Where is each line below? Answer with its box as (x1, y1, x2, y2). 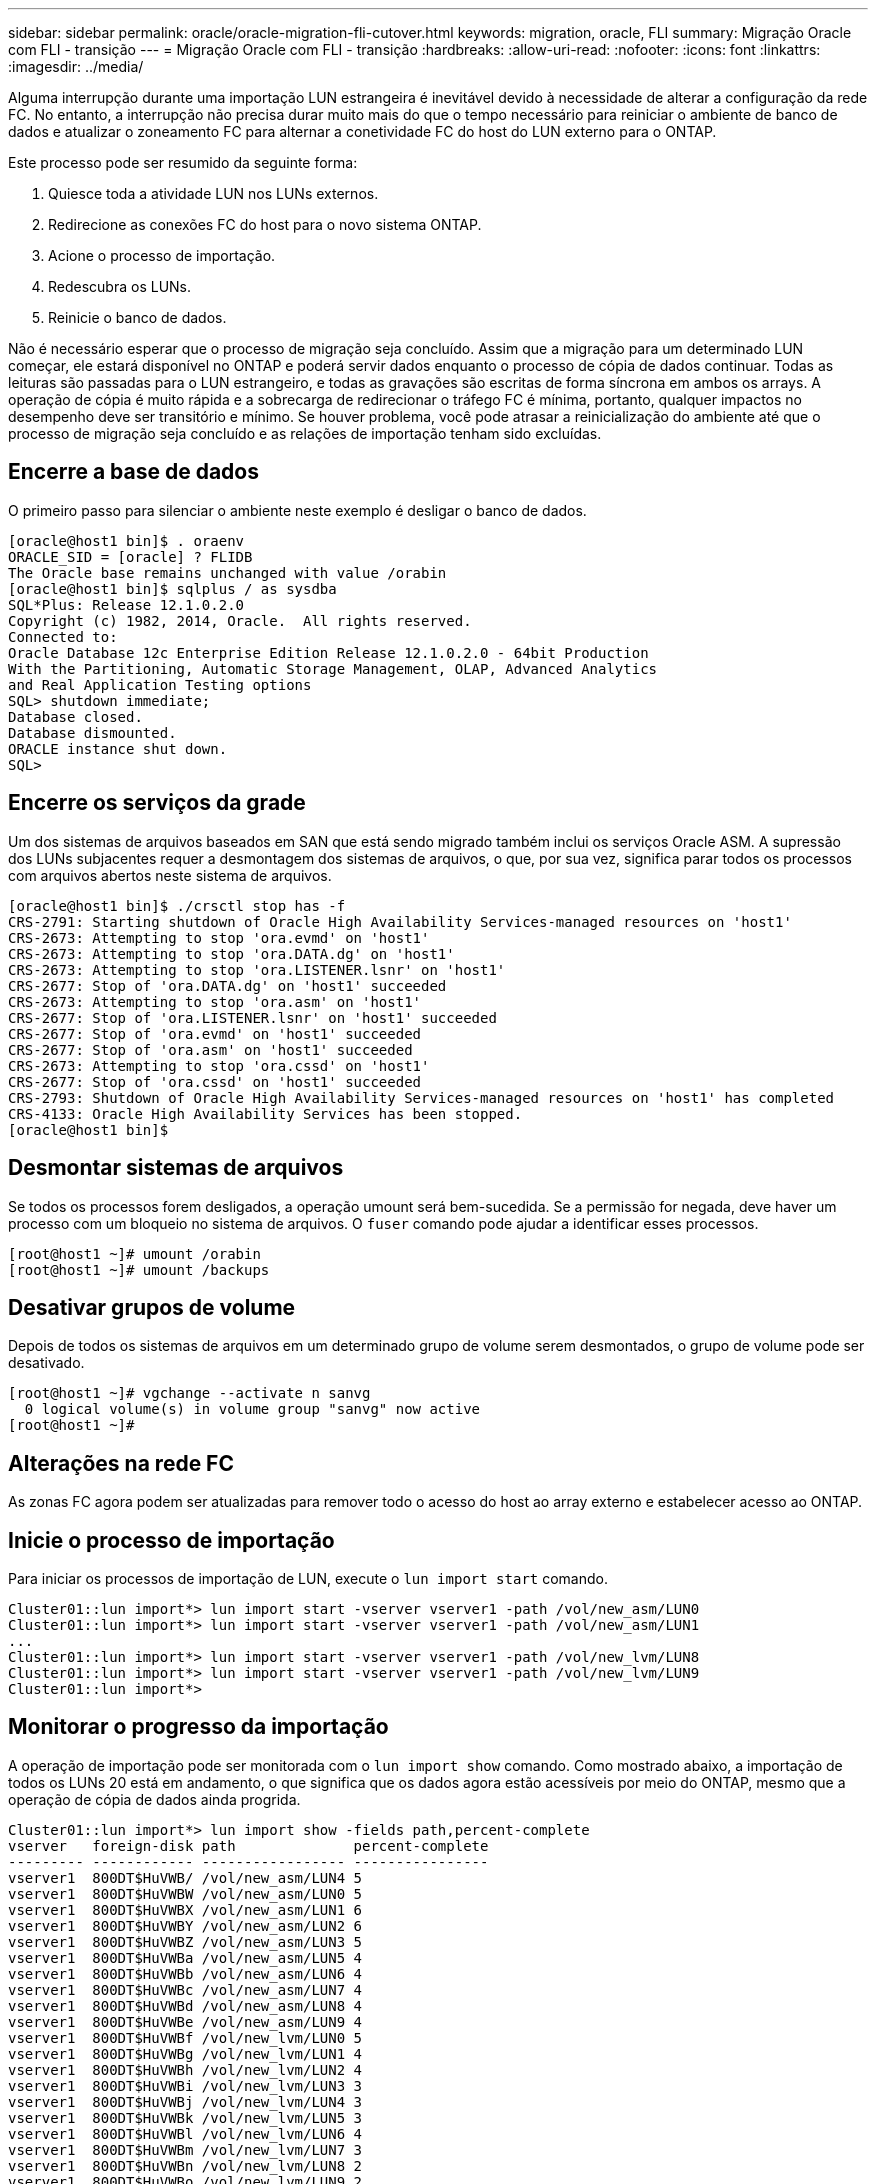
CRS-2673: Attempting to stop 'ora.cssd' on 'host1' (8, 1057, 430, 1074)
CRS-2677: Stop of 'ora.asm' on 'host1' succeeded (8, 1041, 413, 1058)
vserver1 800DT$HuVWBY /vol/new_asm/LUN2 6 (8, 1917, 363, 1934)
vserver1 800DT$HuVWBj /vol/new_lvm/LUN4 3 (8, 2093, 363, 2110)
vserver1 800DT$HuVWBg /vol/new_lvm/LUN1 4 (8, 2045, 363, 2062)
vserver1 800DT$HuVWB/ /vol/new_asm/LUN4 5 (8, 1869, 363, 1886)
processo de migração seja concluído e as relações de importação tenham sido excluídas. (8, 425, 602, 442)
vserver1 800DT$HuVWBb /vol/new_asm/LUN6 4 (8, 1965, 363, 1982)
